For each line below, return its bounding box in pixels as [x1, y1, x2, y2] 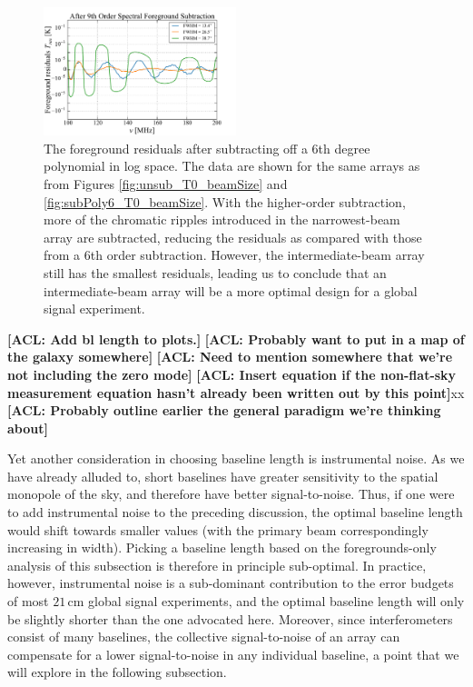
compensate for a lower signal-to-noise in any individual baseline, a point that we [7, 644, 459, 663]
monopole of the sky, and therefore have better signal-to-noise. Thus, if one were [7, 484, 455, 503]
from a [44, 245, 81, 264]
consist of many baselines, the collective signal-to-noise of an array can [7, 627, 400, 646]
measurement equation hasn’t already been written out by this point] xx [7, 383, 465, 402]
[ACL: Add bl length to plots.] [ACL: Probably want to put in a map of [7, 329, 465, 348]
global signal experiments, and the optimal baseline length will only [88, 592, 465, 611]
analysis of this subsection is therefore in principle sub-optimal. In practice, [7, 555, 427, 574]
